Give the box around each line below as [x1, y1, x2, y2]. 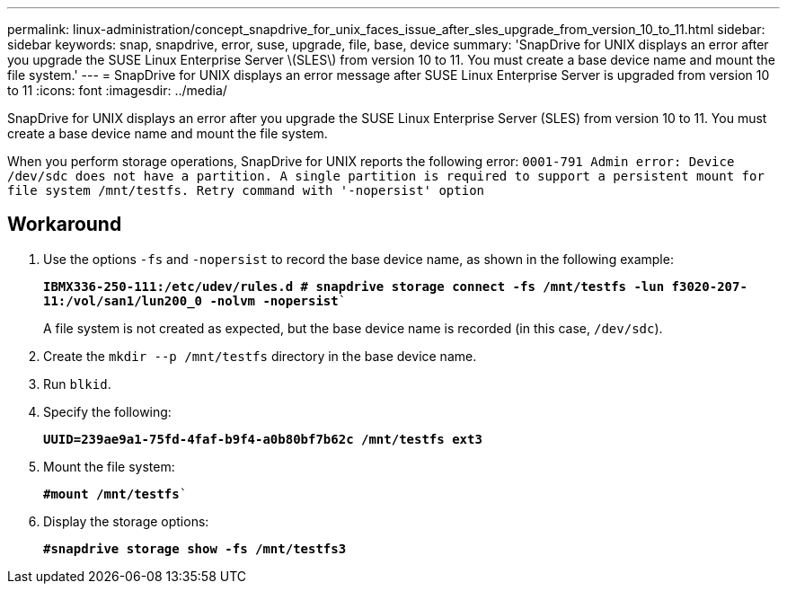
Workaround [7, 213, 122, 236]
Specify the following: [43, 403, 172, 419]
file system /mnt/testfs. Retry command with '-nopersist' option [7, 183, 485, 198]
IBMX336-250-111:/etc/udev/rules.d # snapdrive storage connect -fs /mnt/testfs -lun [43, 278, 665, 294]
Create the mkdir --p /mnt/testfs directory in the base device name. [43, 348, 477, 364]
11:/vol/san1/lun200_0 [43, 293, 203, 308]
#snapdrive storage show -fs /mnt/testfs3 [43, 541, 347, 556]
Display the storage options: [43, 513, 209, 529]
